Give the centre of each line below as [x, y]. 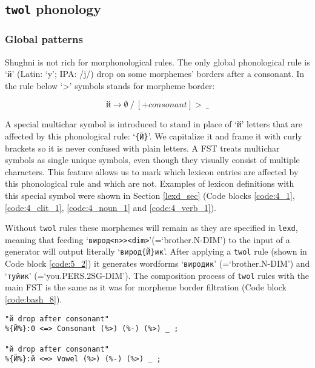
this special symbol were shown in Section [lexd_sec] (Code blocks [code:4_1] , [150, 195]
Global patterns [44, 39]
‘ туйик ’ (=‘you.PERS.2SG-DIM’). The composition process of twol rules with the [157, 275]
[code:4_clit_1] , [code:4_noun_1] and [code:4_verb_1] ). [111, 207]
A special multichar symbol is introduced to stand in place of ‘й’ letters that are [154, 124]
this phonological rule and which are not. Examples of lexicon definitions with [150, 183]
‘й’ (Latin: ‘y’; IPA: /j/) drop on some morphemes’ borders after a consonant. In [155, 74]
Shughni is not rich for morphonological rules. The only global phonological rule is [157, 62]
